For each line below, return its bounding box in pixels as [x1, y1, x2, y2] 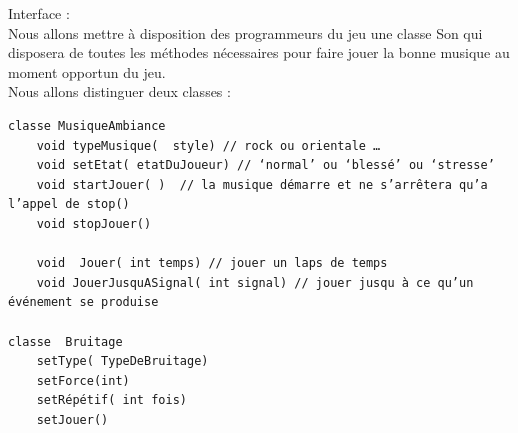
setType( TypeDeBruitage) [36, 354, 209, 369]
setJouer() [36, 412, 109, 427]
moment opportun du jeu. [8, 61, 166, 82]
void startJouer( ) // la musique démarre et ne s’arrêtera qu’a [36, 177, 488, 192]
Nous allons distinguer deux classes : [8, 81, 231, 102]
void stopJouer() [36, 216, 152, 231]
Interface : [8, 3, 70, 23]
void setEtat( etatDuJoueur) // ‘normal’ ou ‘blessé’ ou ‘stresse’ [36, 158, 495, 173]
